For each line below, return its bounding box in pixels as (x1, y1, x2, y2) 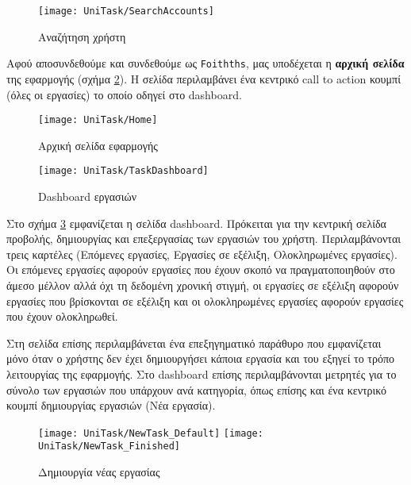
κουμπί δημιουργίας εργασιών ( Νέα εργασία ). (6, 397, 216, 414)
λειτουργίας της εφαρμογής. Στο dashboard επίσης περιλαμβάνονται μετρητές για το (6, 365, 397, 382)
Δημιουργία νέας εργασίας (38, 464, 160, 480)
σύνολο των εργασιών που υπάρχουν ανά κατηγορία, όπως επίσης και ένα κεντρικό (6, 381, 387, 398)
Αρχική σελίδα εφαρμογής (38, 137, 158, 153)
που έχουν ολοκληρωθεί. (6, 308, 118, 325)
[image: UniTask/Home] (38, 114, 158, 126)
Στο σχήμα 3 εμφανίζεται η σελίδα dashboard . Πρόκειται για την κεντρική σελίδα (6, 214, 386, 231)
